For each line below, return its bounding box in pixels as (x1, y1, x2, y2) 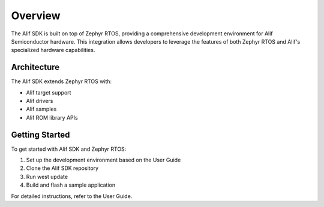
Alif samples (26, 105, 57, 113)
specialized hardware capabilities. (11, 47, 95, 54)
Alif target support (26, 89, 71, 96)
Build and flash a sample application (26, 181, 116, 188)
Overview (11, 9, 61, 22)
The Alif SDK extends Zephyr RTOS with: (11, 78, 112, 85)
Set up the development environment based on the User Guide (26, 156, 181, 164)
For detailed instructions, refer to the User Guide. (11, 192, 133, 200)
